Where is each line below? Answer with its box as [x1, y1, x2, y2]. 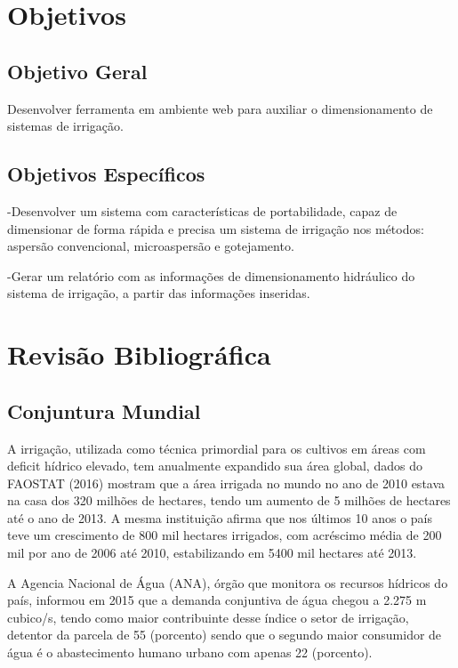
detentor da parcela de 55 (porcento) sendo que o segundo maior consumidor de [7, 625, 442, 644]
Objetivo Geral [7, 57, 148, 85]
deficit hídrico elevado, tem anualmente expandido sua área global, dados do [7, 456, 422, 475]
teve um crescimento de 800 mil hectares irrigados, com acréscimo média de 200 [7, 526, 442, 544]
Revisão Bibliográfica [7, 336, 271, 373]
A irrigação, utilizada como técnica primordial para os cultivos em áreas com [7, 439, 426, 457]
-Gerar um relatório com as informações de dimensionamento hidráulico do [7, 266, 415, 285]
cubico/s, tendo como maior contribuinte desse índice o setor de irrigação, [7, 608, 409, 626]
